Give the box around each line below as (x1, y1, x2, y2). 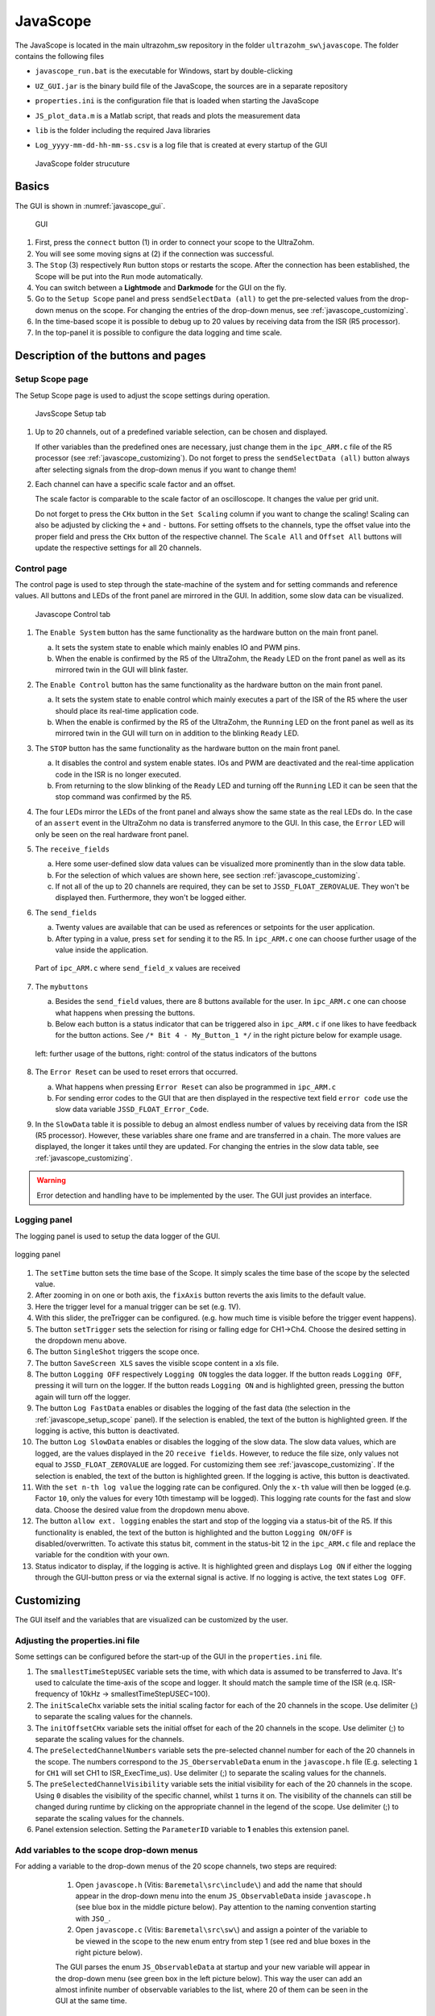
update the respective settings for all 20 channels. (35, 543, 201, 552)
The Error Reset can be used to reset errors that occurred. (35, 1067, 238, 1077)
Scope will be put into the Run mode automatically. (35, 271, 203, 281)
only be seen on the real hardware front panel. (35, 829, 189, 839)
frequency (35, 1689, 70, 1699)
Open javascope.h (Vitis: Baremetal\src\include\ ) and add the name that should (75, 1880, 362, 1889)
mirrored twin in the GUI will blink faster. (55, 665, 188, 675)
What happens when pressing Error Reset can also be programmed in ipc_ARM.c (55, 1081, 337, 1092)
